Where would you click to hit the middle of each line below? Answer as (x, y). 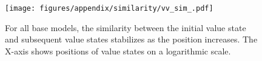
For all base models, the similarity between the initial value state (126, 27)
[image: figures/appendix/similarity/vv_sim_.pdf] (109, 8)
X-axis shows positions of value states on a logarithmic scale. (118, 51)
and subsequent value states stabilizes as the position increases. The (131, 39)
